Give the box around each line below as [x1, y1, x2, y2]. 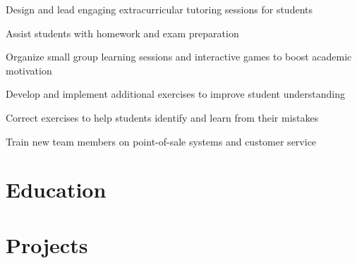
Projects [6, 230, 88, 259]
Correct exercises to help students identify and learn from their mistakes [6, 110, 319, 124]
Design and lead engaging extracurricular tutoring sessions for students [6, 2, 313, 16]
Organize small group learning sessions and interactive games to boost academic [6, 49, 352, 64]
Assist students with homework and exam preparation [6, 25, 239, 40]
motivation [6, 63, 52, 77]
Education [6, 175, 107, 204]
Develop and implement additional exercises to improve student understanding [6, 86, 345, 101]
